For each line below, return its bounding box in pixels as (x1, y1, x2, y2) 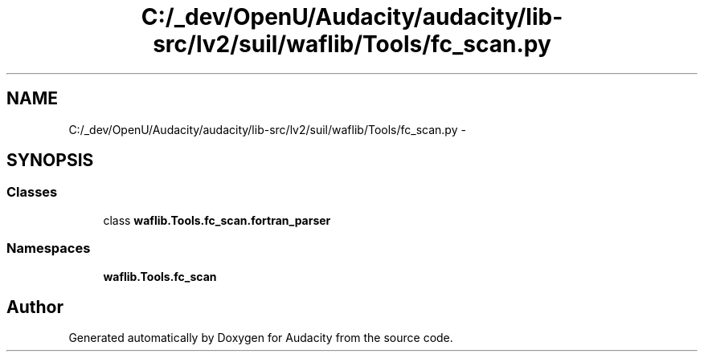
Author (6, 296, 63, 317)
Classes (6, 184, 58, 201)
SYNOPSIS (6, 150, 94, 171)
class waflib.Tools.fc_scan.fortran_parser (103, 213, 331, 227)
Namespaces (6, 240, 91, 257)
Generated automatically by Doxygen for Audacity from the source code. (68, 331, 453, 345)
